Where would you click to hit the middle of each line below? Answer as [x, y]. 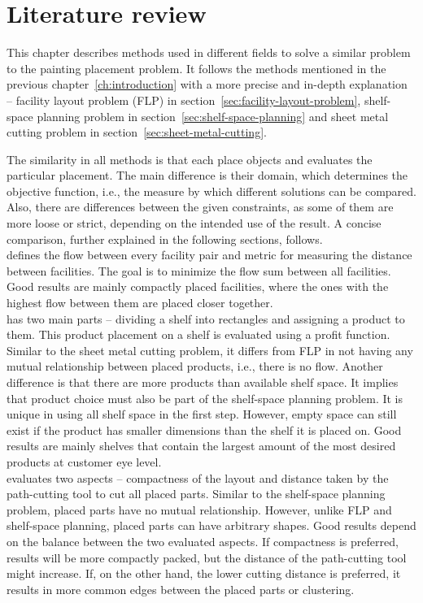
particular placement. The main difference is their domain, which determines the [207, 175]
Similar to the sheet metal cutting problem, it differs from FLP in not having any [210, 350]
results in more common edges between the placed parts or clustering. [181, 589]
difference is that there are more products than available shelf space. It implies [203, 382]
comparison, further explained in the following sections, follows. [165, 239]
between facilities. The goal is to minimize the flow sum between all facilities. [199, 270]
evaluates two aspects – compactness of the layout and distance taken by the [198, 477]
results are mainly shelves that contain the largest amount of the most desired [201, 446]
